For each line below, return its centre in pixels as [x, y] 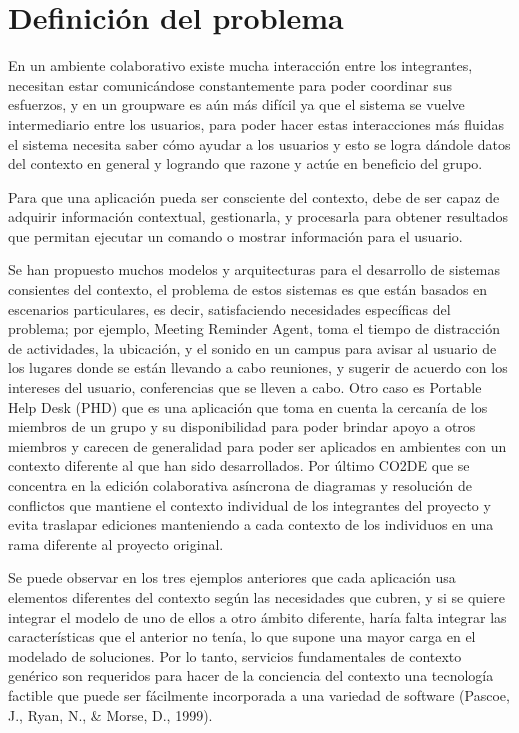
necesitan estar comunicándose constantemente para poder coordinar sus [230, 84]
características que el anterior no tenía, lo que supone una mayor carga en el [242, 636]
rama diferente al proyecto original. [116, 543]
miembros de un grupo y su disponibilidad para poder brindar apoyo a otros [242, 426]
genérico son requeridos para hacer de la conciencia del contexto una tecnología [251, 675]
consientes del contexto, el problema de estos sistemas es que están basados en [248, 289]
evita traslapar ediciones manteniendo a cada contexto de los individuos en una [251, 524]
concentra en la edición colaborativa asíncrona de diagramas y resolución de [240, 485]
